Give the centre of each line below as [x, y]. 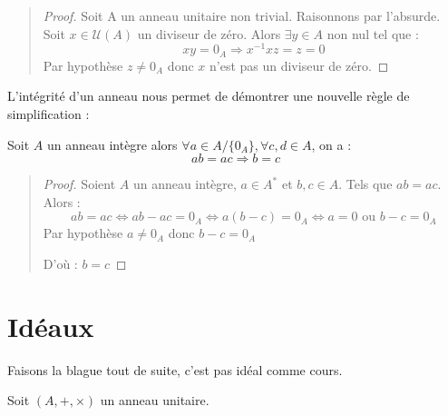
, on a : [331, 144]
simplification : [49, 113]
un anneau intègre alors [112, 144]
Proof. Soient [79, 184]
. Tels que [365, 184]
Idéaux [51, 326]
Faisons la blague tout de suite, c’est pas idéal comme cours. [175, 369]
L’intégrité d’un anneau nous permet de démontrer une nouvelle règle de [209, 96]
